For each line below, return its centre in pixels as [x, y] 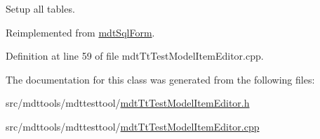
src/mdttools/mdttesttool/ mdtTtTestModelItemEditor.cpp [133, 126]
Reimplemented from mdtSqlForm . [80, 32]
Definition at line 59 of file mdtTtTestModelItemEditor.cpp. [135, 56]
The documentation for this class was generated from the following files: [160, 79]
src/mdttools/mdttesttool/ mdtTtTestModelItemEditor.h [128, 103]
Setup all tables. [40, 8]
